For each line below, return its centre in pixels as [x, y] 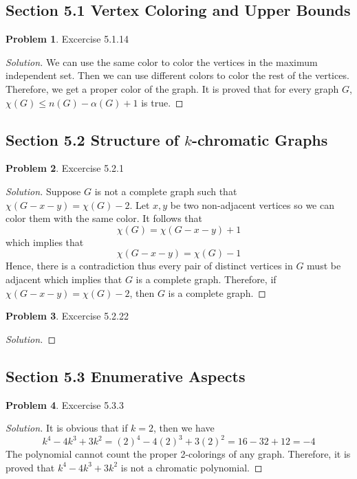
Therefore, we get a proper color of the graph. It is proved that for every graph [172, 88]
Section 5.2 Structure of [92, 139]
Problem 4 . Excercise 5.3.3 [65, 404]
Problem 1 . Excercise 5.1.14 [67, 39]
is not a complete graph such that [166, 191]
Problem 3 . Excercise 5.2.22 [67, 316]
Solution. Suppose [43, 191]
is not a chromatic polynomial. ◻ [192, 467]
